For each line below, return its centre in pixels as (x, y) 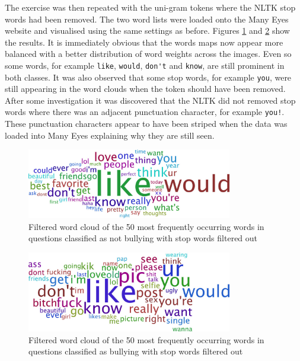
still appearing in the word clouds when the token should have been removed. (145, 89)
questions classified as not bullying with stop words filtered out (143, 238)
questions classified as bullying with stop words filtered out (136, 351)
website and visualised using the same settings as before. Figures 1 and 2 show (147, 31)
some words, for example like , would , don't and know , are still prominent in (145, 65)
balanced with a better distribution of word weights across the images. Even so (148, 54)
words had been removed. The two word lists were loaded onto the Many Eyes (147, 19)
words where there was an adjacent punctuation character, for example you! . (145, 112)
